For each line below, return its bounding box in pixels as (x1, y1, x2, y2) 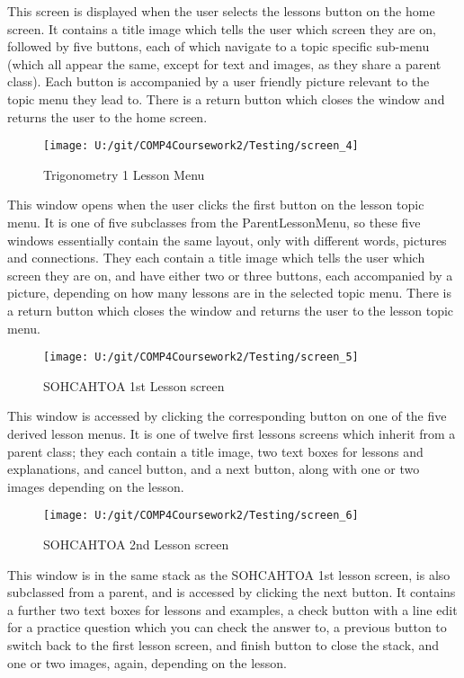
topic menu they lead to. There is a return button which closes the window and (7, 89, 445, 108)
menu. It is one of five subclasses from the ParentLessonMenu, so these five (7, 213, 421, 231)
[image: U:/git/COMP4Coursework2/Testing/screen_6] (43, 509, 359, 522)
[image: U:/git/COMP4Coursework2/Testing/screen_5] (43, 351, 359, 364)
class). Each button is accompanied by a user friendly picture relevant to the (7, 72, 430, 91)
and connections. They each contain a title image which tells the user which (7, 248, 425, 267)
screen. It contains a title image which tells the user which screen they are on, (7, 19, 436, 38)
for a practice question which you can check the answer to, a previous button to (7, 618, 447, 637)
